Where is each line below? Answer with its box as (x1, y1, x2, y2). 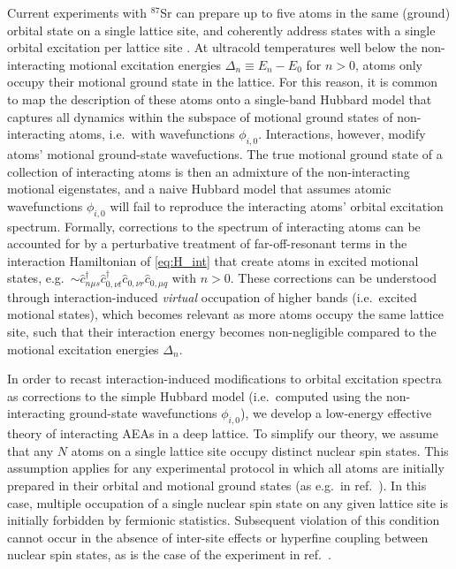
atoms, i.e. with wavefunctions (69, 125, 235, 143)
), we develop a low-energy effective (239, 404, 432, 422)
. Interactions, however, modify (258, 125, 426, 143)
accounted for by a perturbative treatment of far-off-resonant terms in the (7, 234, 407, 253)
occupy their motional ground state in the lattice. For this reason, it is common (7, 72, 438, 91)
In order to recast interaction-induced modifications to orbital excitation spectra (7, 369, 442, 388)
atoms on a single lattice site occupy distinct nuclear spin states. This (71, 441, 449, 459)
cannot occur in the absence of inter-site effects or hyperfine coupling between (7, 527, 429, 546)
